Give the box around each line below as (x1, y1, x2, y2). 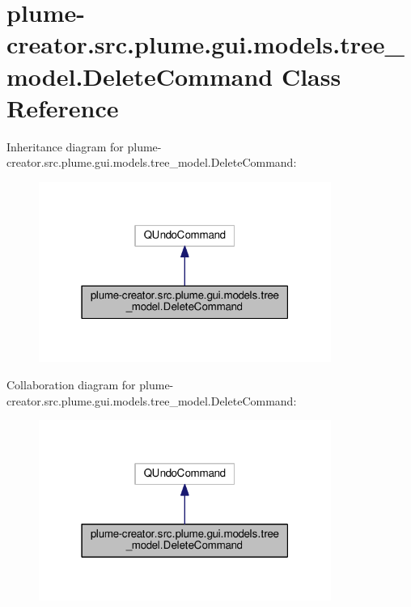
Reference (6, 91, 119, 124)
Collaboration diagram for (6, 376, 136, 393)
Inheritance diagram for (6, 138, 124, 155)
